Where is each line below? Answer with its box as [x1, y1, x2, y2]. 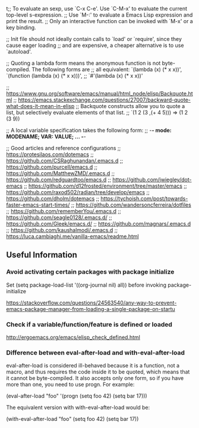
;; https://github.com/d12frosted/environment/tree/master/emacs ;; [23, 182, 187, 189]
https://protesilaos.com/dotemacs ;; [6, 151, 94, 158]
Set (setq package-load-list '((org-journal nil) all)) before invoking [6, 281, 167, 288]
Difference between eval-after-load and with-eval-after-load [6, 348, 185, 357]
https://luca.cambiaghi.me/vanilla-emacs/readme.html [6, 233, 139, 240]
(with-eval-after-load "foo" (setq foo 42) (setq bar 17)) [6, 416, 139, 423]
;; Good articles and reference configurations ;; [6, 145, 121, 151]
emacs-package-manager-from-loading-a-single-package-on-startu [6, 305, 175, 312]
